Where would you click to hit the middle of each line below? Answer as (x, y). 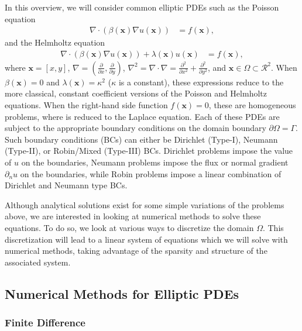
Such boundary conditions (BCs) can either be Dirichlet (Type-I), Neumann (141, 139)
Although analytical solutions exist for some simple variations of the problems (145, 204)
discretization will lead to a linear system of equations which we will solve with (146, 239)
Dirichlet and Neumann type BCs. (66, 185)
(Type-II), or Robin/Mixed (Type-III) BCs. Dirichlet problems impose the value (149, 151)
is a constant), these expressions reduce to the (201, 82)
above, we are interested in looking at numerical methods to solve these (133, 216)
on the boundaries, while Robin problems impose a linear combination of (151, 173)
